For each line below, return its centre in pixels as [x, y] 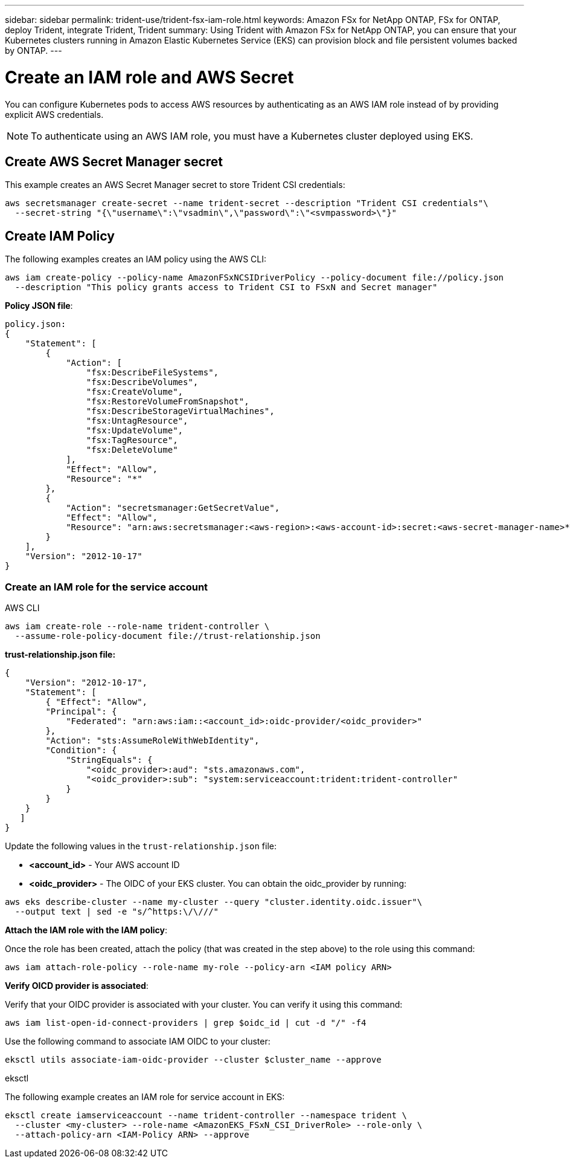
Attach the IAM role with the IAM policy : [86, 930]
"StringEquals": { [109, 760]
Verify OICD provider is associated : [77, 985]
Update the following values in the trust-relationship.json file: [141, 846]
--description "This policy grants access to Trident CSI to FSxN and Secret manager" [226, 287]
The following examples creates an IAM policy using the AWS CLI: [136, 259]
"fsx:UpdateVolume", [135, 431]
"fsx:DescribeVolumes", [142, 382]
